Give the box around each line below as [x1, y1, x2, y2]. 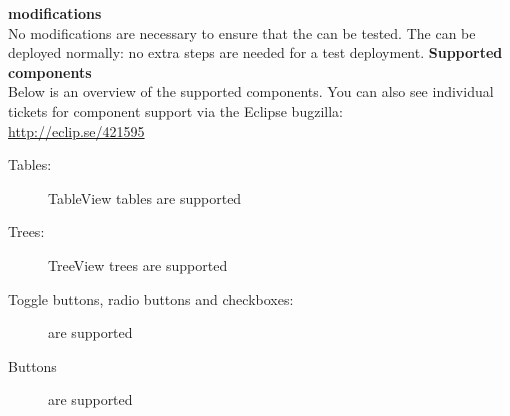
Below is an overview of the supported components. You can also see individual [8, 81, 494, 102]
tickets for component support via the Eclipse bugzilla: [8, 100, 343, 121]
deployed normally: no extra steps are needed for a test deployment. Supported [8, 42, 503, 63]
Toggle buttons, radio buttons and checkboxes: [8, 288, 294, 309]
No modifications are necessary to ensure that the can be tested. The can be [8, 22, 476, 43]
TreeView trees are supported [48, 254, 228, 275]
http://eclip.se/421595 [8, 120, 145, 141]
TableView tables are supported [48, 187, 242, 208]
